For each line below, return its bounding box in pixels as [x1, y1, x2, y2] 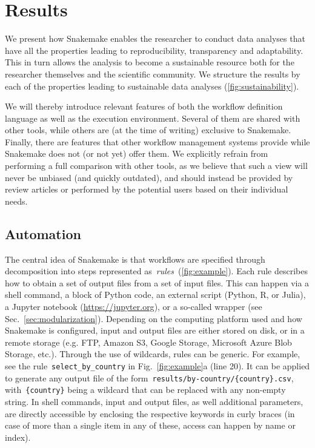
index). [5, 430, 31, 443]
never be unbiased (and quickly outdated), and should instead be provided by [5, 171, 293, 183]
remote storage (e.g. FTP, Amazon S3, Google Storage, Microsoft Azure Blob [5, 335, 292, 348]
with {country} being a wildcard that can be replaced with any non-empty [5, 383, 286, 396]
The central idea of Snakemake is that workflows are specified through [5, 252, 265, 265]
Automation [5, 224, 81, 243]
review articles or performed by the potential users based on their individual [5, 183, 288, 196]
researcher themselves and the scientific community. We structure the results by [5, 67, 300, 80]
